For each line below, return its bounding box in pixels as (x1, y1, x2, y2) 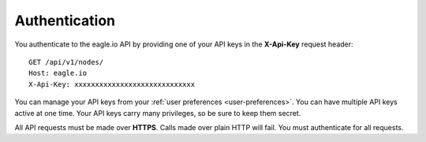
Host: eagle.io (28, 69, 88, 78)
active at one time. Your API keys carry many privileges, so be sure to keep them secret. (14, 108, 301, 118)
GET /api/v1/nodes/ (28, 58, 104, 66)
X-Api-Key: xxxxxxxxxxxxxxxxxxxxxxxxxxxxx (28, 80, 196, 88)
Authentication (14, 12, 116, 29)
